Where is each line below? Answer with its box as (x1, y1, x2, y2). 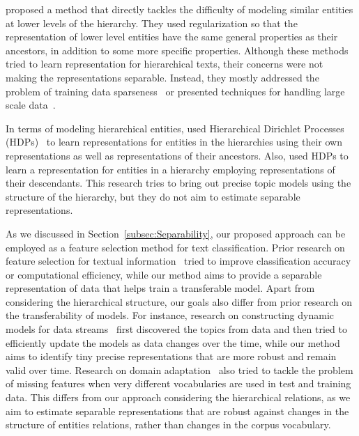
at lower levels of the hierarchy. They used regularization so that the (6, 15, 298, 30)
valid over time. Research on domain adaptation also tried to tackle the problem (6, 362, 353, 377)
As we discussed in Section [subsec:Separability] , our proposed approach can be (6, 226, 346, 240)
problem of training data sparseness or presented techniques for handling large (6, 84, 345, 98)
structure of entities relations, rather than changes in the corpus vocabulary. (6, 417, 331, 432)
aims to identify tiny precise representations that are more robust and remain (6, 349, 337, 364)
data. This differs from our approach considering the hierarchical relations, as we (6, 390, 351, 405)
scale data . (6, 98, 56, 112)
